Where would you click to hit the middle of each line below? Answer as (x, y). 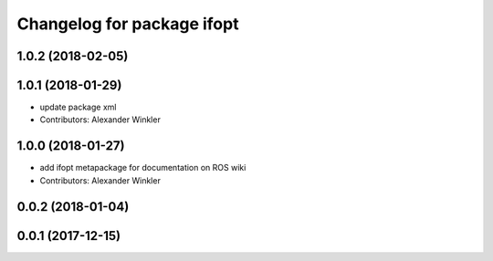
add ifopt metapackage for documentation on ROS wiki (143, 168)
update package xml (78, 107)
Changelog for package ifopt (128, 24)
